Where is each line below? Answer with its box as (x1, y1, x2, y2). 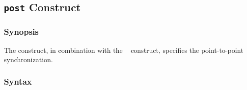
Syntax (4, 75, 32, 87)
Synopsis (4, 25, 39, 38)
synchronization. (4, 54, 53, 65)
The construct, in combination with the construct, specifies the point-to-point (4, 45, 244, 55)
